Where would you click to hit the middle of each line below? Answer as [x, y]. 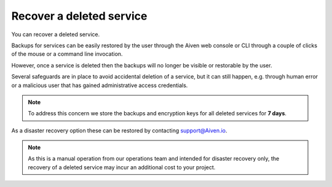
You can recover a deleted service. [56, 34]
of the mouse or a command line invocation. [67, 54]
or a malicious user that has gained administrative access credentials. [100, 85]
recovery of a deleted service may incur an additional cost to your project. [122, 167]
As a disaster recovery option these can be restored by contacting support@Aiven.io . [119, 130]
